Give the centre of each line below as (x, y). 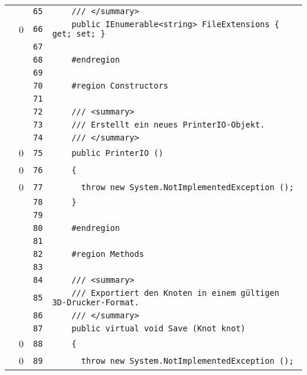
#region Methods (108, 254)
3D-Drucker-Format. (96, 302)
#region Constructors (120, 86)
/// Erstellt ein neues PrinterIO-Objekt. (168, 125)
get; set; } (79, 34)
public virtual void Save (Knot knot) (159, 328)
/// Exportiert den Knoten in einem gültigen (176, 293)
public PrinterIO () (117, 153)
